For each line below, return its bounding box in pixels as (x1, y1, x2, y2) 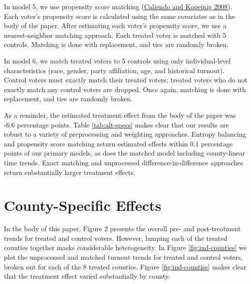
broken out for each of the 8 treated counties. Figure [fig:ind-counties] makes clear (4, 261, 247, 271)
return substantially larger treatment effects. (4, 167, 135, 177)
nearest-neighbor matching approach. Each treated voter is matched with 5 (4, 30, 226, 40)
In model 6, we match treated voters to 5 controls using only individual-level (4, 55, 231, 65)
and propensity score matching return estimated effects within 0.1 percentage (4, 138, 233, 148)
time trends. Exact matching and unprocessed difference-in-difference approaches (4, 157, 243, 167)
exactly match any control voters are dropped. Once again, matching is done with (4, 84, 246, 94)
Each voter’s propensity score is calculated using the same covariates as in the (4, 11, 235, 21)
